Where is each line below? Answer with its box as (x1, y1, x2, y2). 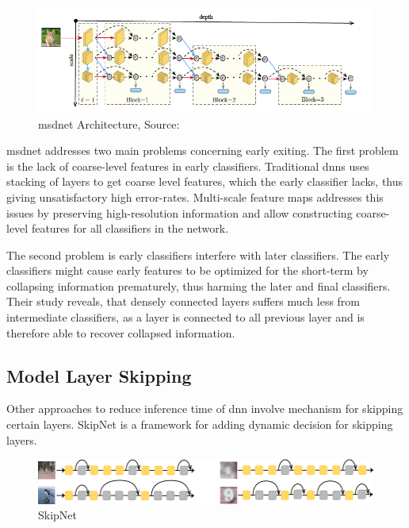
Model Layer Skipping (6, 363, 192, 387)
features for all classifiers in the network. (31, 220, 229, 237)
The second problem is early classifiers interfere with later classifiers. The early (6, 246, 390, 263)
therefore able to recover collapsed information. (6, 324, 235, 341)
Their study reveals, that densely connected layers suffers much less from (6, 293, 361, 310)
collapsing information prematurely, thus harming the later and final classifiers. (6, 277, 391, 294)
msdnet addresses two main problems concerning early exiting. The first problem (6, 142, 399, 159)
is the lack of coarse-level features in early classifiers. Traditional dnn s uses (6, 157, 369, 174)
